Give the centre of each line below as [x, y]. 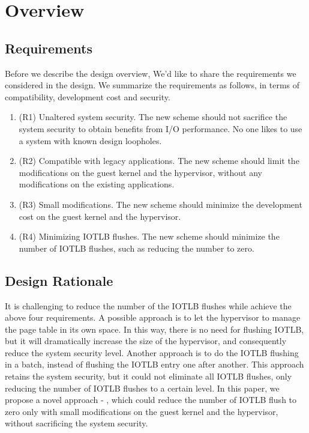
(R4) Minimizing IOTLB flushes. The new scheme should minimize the [149, 236]
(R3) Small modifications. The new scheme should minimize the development [160, 204]
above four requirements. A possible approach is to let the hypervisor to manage [153, 317]
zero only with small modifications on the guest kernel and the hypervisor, [142, 411]
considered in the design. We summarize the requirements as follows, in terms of [152, 85]
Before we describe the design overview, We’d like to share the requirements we [151, 73]
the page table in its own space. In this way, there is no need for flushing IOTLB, [154, 329]
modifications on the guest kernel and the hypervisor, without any [141, 172]
